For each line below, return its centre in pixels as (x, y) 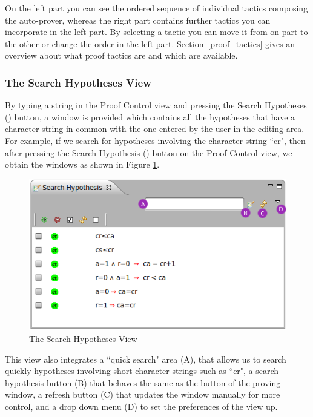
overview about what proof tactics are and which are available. (121, 55)
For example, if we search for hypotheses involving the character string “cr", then (155, 140)
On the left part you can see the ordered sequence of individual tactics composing (156, 8)
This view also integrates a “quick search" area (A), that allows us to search (146, 359)
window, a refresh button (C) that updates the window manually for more (143, 394)
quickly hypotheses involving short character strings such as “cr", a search (142, 371)
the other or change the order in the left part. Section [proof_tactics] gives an (150, 43)
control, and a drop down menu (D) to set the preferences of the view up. (141, 406)
